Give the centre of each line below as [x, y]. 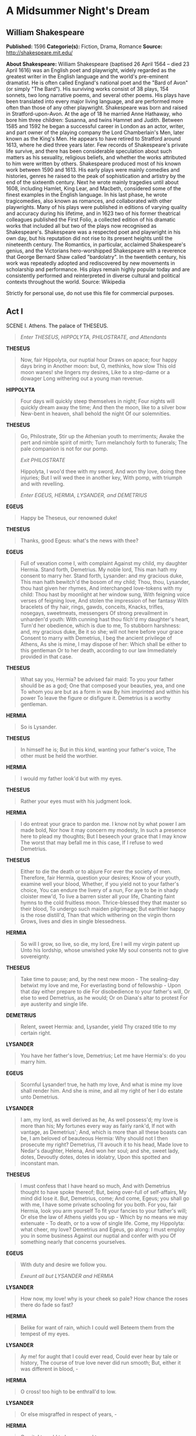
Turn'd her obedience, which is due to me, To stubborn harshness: [100, 625]
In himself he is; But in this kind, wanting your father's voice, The [98, 749]
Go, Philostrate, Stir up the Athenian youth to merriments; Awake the [102, 436]
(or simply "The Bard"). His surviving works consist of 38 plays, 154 [87, 89]
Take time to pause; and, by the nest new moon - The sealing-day [99, 979]
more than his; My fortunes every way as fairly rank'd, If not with [98, 1126]
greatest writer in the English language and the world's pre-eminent [87, 76]
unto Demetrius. [40, 1097]
